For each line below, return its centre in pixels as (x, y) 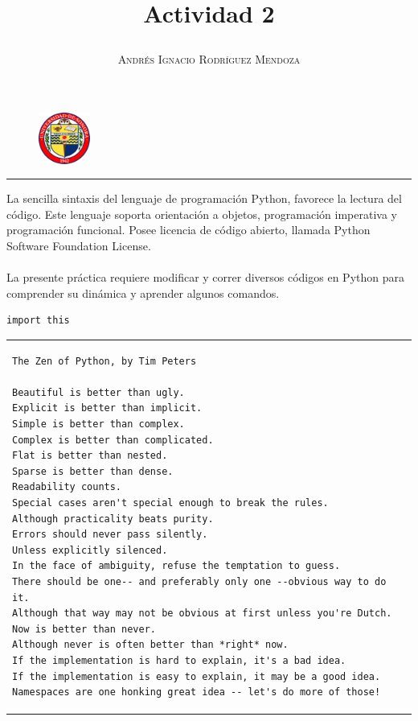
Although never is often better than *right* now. (150, 645)
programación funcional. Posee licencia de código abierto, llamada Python (189, 230)
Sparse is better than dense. (93, 471)
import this (38, 321)
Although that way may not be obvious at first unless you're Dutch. (202, 614)
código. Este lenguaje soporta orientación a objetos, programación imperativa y (202, 214)
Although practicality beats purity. (113, 519)
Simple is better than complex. (98, 424)
